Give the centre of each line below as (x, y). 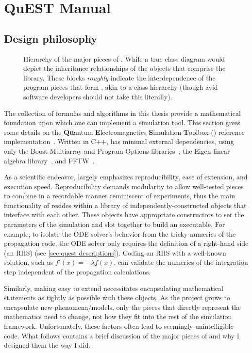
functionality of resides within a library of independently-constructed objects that (125, 205)
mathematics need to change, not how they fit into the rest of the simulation (118, 316)
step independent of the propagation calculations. (77, 272)
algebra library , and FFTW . (49, 160)
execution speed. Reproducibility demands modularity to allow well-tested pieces (124, 186)
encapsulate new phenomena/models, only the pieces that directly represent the (123, 307)
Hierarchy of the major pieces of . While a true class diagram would (124, 58)
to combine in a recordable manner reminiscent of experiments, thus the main (120, 196)
